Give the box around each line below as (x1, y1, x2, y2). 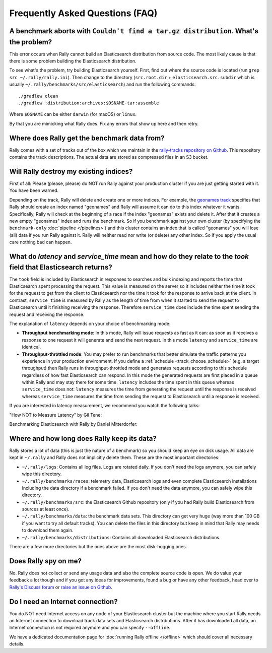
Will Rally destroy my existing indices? (9, 167, 133, 176)
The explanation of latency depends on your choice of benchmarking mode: (9, 320, 171, 326)
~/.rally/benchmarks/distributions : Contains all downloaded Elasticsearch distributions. (22, 534, 221, 540)
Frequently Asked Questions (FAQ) (9, 8, 158, 19)
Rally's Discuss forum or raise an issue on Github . (9, 584, 113, 590)
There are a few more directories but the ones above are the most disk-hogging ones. (9, 544, 187, 550)
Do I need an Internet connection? (9, 597, 118, 606)
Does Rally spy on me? (9, 557, 82, 565)
